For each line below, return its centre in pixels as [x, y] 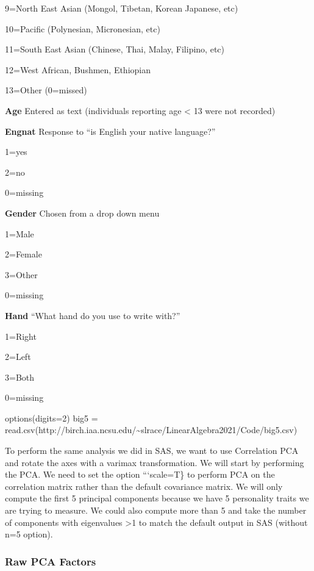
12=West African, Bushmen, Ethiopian [78, 69]
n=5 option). [29, 534]
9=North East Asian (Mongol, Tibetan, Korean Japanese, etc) [122, 8]
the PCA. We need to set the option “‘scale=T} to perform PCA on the [140, 474]
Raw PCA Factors [51, 561]
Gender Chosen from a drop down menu [82, 213]
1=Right [21, 336]
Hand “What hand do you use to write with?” [93, 315]
